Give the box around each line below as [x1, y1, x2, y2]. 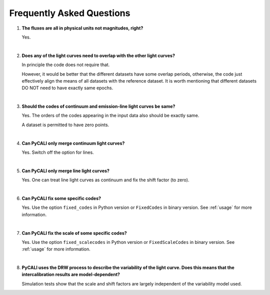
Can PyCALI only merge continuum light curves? [21, 140, 125, 146]
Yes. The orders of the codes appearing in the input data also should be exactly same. [21, 113, 199, 119]
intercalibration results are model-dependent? [21, 271, 120, 277]
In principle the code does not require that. [21, 62, 110, 68]
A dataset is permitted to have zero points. [21, 122, 109, 128]
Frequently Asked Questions [9, 8, 130, 19]
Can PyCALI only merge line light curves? [21, 168, 110, 174]
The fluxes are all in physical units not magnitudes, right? [21, 25, 143, 31]
